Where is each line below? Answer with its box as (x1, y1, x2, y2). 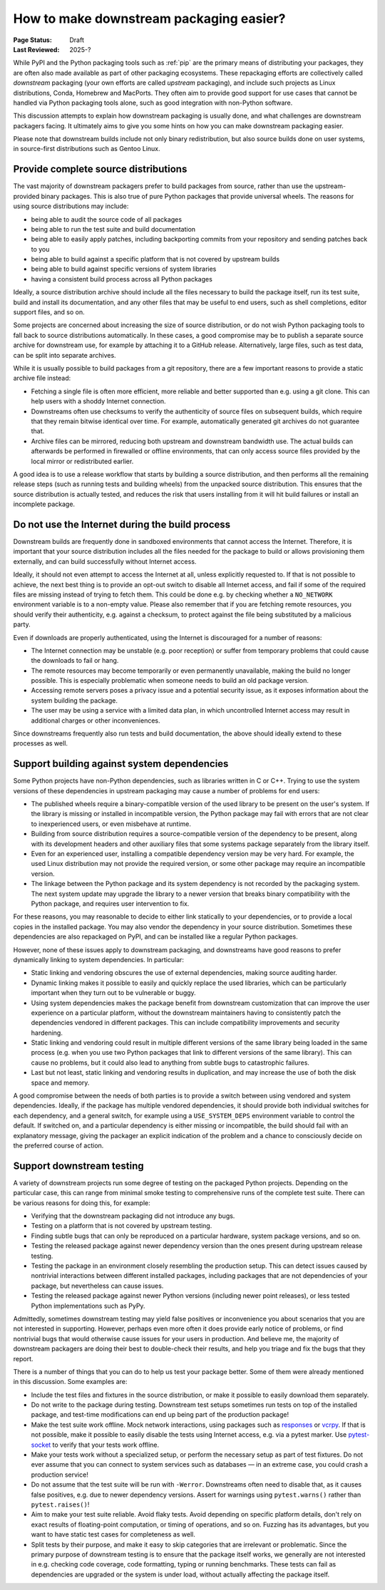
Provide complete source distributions (13, 163, 188, 175)
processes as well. (13, 739, 68, 748)
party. (13, 620, 31, 629)
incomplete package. (13, 500, 75, 509)
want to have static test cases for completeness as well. (31, 1530, 195, 1539)
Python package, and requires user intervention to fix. (31, 899, 190, 908)
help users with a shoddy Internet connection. (31, 397, 167, 406)
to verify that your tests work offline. (52, 1440, 160, 1449)
